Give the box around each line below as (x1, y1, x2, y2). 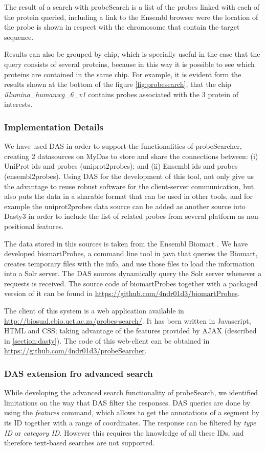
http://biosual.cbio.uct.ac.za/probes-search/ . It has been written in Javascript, (4, 315, 251, 326)
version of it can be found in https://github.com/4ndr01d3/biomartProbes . (4, 288, 240, 299)
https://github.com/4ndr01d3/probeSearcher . (4, 345, 147, 356)
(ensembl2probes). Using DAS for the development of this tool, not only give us (4, 170, 254, 181)
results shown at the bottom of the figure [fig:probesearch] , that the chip (4, 79, 231, 89)
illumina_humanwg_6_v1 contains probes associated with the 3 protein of (4, 88, 238, 99)
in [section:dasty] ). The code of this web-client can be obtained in (4, 335, 210, 346)
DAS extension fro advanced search (4, 367, 153, 379)
